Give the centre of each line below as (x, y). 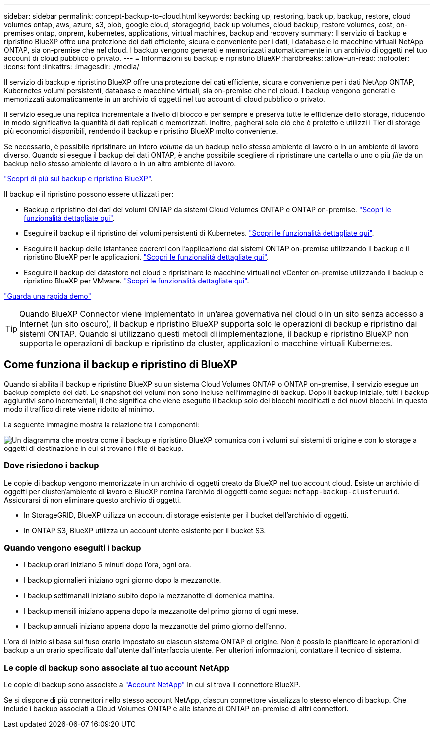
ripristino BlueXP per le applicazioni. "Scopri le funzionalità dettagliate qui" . (146, 257)
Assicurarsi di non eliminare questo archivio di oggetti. (93, 500)
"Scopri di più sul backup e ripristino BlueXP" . (79, 179)
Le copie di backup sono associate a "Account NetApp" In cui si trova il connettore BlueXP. (152, 685)
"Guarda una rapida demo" (48, 296)
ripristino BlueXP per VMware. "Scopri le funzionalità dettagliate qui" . (136, 281)
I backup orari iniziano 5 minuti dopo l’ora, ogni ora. (108, 565)
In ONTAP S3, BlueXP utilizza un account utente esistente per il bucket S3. (145, 530)
